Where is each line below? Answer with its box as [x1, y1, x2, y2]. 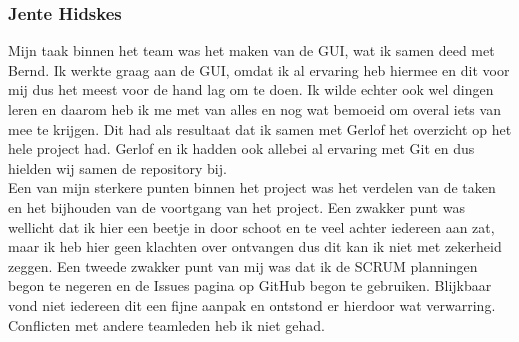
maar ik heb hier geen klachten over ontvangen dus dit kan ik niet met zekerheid [8, 236, 502, 257]
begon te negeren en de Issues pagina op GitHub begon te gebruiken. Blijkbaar [8, 275, 492, 296]
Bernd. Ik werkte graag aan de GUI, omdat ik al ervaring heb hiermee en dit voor [8, 59, 510, 80]
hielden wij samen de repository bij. [8, 157, 227, 178]
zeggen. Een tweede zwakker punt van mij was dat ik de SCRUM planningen [8, 255, 478, 276]
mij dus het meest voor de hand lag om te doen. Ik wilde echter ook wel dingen [8, 79, 494, 100]
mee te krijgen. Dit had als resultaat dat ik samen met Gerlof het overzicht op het [8, 118, 512, 139]
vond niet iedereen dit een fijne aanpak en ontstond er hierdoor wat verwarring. [8, 294, 496, 315]
